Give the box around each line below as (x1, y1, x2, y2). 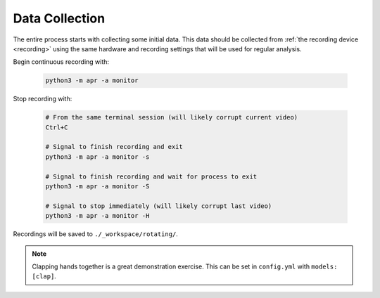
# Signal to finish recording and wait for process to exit (45, 172, 258, 181)
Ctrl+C (45, 123, 68, 131)
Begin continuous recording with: (13, 58, 109, 66)
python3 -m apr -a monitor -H (45, 212, 150, 220)
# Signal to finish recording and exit (45, 143, 183, 151)
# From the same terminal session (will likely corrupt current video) (45, 113, 298, 122)
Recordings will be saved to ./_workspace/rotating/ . (13, 230, 179, 238)
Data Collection (13, 11, 106, 26)
